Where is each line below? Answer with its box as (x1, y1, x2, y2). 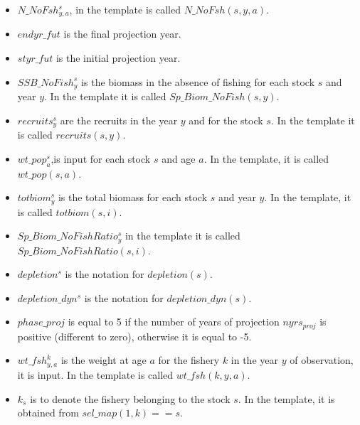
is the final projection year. (63, 26, 181, 41)
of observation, (290, 353, 354, 367)
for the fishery (158, 353, 220, 367)
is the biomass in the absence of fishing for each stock (81, 74, 315, 89)
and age (162, 151, 196, 166)
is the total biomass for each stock (58, 190, 208, 205)
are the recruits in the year (60, 112, 178, 127)
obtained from (17, 405, 79, 420)
